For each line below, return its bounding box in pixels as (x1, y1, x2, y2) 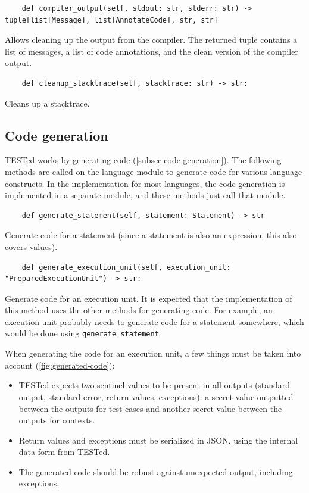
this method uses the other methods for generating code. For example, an (5, 304, 273, 316)
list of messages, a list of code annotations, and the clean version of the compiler (5, 45, 298, 57)
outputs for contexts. (18, 414, 95, 426)
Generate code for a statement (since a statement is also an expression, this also (5, 229, 297, 241)
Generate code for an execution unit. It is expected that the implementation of (5, 292, 292, 304)
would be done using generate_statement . (5, 327, 161, 339)
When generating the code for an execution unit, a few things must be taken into (5, 347, 301, 360)
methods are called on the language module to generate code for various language (5, 165, 302, 177)
